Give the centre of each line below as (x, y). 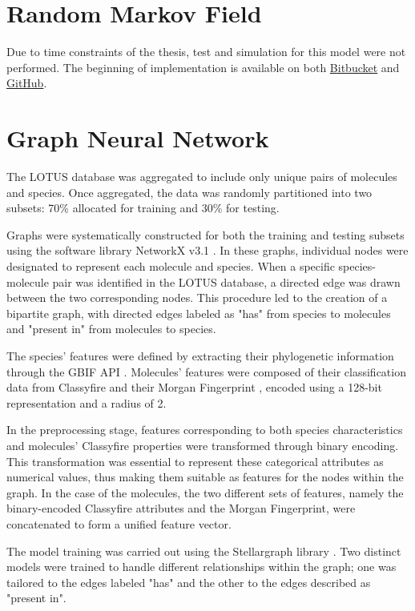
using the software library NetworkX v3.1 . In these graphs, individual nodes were (207, 250)
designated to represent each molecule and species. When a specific (171, 266)
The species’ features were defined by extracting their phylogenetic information (200, 355)
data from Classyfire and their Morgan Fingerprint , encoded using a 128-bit (194, 387)
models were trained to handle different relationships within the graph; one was (201, 567)
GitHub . (27, 83)
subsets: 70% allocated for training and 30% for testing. (143, 208)
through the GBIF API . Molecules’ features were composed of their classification (206, 371)
